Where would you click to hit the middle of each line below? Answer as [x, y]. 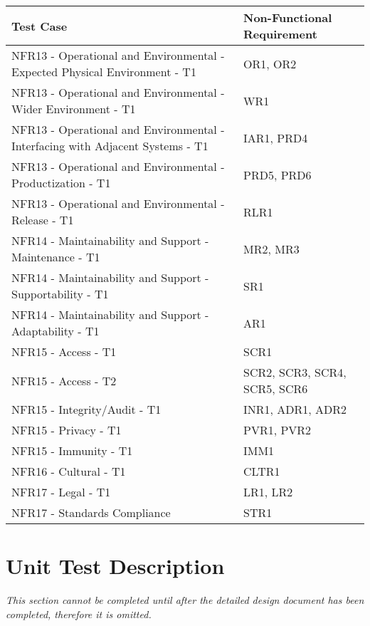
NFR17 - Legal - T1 [61, 492]
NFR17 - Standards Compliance [91, 512]
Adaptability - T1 [55, 331]
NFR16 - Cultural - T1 [69, 471]
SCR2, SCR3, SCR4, [295, 372]
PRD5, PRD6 [277, 174]
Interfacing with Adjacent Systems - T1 [110, 146]
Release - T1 [43, 220]
